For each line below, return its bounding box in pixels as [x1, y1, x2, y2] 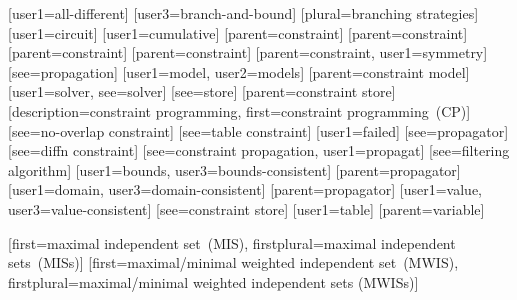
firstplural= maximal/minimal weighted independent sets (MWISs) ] [8, 271, 419, 292]
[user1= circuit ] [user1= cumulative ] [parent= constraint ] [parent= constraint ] [8, 22, 468, 43]
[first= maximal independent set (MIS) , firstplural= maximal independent [8, 232, 456, 253]
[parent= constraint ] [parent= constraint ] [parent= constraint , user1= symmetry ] [8, 42, 488, 63]
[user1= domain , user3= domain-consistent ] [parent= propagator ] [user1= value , [8, 179, 483, 200]
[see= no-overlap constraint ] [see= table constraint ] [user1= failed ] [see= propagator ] [8, 120, 509, 141]
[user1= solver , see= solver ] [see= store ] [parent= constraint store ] [8, 81, 396, 102]
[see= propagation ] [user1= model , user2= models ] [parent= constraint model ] [8, 61, 470, 82]
